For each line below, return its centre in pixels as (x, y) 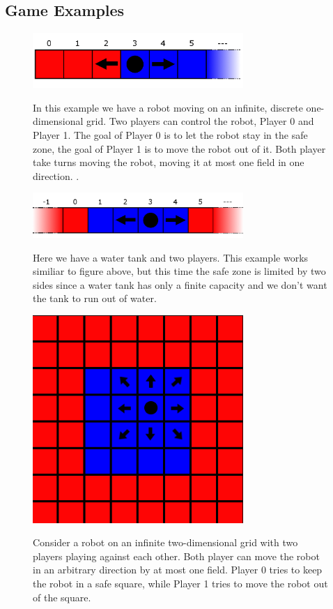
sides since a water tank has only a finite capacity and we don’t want (180, 284)
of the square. (62, 597)
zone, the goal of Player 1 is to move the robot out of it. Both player (179, 148)
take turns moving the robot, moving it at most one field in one (169, 162)
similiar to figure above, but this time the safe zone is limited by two (179, 271)
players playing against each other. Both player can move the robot (176, 556)
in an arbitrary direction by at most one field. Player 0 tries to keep (178, 570)
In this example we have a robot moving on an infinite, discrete (168, 107)
